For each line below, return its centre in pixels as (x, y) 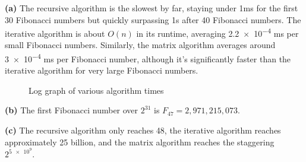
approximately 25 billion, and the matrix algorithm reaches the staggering (140, 142)
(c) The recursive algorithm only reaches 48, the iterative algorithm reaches (143, 130)
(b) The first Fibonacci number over (72, 110)
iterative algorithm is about (55, 33)
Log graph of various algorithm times (96, 90)
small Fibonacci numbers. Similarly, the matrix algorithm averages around (140, 45)
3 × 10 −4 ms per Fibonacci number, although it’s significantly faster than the (148, 58)
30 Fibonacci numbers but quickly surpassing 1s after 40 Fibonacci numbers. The (153, 19)
